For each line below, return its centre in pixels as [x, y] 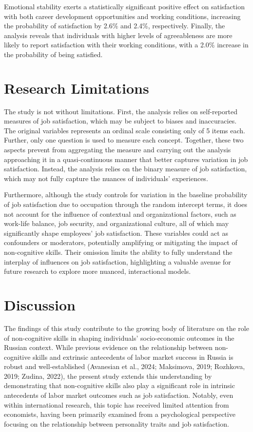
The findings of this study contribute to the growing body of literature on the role [126, 328]
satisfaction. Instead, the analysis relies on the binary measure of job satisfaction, [126, 169]
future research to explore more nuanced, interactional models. [97, 271]
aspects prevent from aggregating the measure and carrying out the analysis [117, 150]
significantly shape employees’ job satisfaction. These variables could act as [116, 233]
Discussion [40, 304]
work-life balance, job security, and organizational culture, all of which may [117, 223]
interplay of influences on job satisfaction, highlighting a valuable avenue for [117, 261]
